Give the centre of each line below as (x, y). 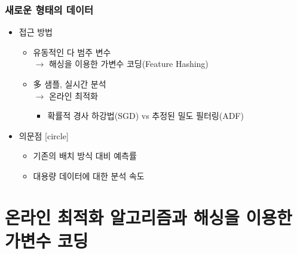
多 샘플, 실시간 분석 (70, 84)
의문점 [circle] (44, 135)
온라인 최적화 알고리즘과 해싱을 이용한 (148, 217)
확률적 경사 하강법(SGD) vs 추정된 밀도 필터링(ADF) (146, 116)
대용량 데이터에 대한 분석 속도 (89, 175)
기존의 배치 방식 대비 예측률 (85, 156)
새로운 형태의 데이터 (49, 9)
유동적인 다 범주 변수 (72, 52)
